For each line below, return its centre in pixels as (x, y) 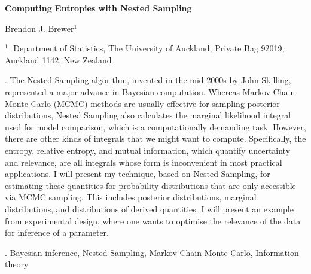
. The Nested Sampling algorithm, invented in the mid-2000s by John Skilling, (148, 80)
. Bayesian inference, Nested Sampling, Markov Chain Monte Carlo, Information (152, 252)
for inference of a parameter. (57, 232)
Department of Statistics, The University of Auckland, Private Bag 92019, (149, 48)
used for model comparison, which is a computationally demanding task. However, (155, 127)
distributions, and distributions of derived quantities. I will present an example (149, 208)
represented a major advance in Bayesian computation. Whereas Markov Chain (150, 91)
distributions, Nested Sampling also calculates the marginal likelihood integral (148, 115)
